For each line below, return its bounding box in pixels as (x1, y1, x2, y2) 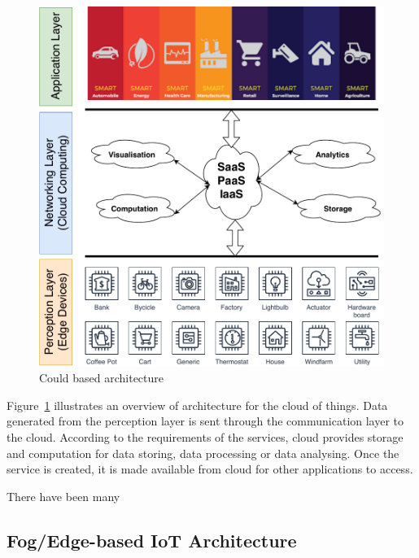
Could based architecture (39, 369, 164, 386)
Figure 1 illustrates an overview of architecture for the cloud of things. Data (7, 396, 388, 413)
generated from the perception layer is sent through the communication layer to (7, 412, 404, 429)
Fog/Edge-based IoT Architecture (7, 527, 297, 552)
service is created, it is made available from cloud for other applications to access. (7, 460, 413, 477)
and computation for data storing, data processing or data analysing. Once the (7, 444, 399, 461)
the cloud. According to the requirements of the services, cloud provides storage (7, 429, 404, 446)
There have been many (7, 487, 120, 504)
